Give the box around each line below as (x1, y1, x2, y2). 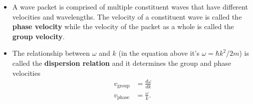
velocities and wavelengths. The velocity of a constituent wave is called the (12, 11, 242, 22)
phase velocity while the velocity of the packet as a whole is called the (12, 21, 234, 32)
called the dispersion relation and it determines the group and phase (12, 57, 231, 68)
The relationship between (12, 48, 90, 58)
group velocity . (12, 31, 65, 41)
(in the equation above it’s (118, 48, 200, 58)
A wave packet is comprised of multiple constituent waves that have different (12, 2, 248, 12)
